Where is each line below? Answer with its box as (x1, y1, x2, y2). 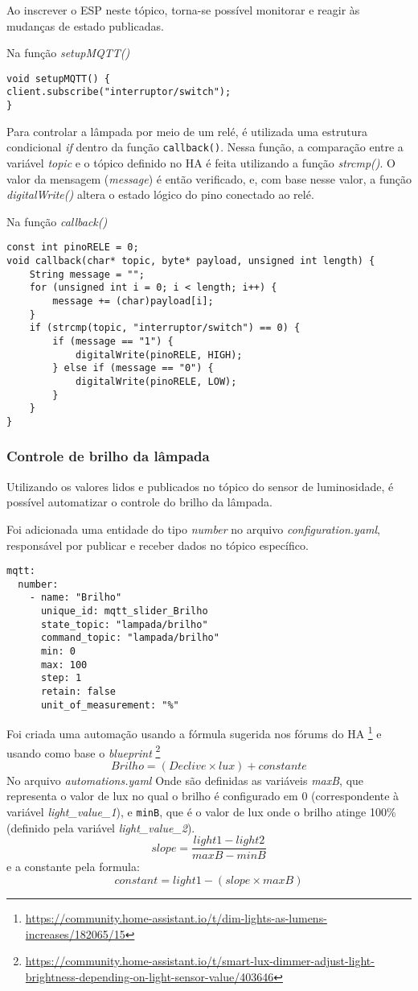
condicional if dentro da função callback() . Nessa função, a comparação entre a (6, 138, 404, 155)
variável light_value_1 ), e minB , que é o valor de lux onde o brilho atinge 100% (6, 803, 396, 820)
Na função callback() (6, 213, 108, 229)
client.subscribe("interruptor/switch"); (6, 86, 232, 98)
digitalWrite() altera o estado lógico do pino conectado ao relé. (6, 186, 314, 203)
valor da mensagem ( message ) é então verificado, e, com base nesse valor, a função (6, 170, 412, 187)
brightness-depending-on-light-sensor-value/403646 (25, 968, 274, 985)
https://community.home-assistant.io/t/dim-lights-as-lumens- (25, 909, 327, 926)
